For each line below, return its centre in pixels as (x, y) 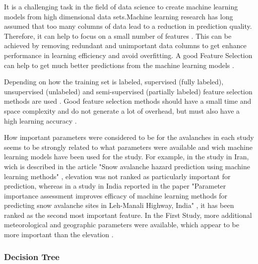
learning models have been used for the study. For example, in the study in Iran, (127, 157)
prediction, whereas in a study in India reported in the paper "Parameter (115, 186)
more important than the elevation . (59, 234)
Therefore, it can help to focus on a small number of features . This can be (118, 35)
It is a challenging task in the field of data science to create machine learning (121, 6)
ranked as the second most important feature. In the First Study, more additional (128, 215)
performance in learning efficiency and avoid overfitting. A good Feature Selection (128, 55)
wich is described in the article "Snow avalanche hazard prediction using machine (127, 166)
